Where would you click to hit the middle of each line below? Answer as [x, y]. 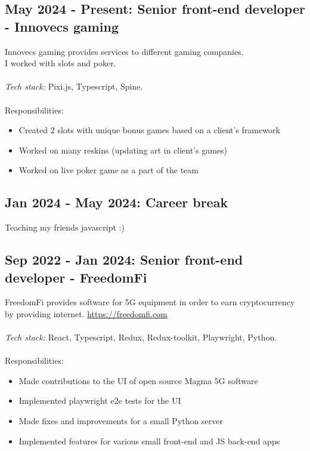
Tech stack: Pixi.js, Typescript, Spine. [74, 86]
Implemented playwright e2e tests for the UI [100, 401]
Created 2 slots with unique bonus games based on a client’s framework [149, 130]
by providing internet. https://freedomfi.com [86, 313]
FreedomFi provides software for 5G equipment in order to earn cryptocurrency [150, 302]
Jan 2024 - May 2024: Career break [117, 202]
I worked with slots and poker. [61, 63]
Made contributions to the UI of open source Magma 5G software [138, 380]
